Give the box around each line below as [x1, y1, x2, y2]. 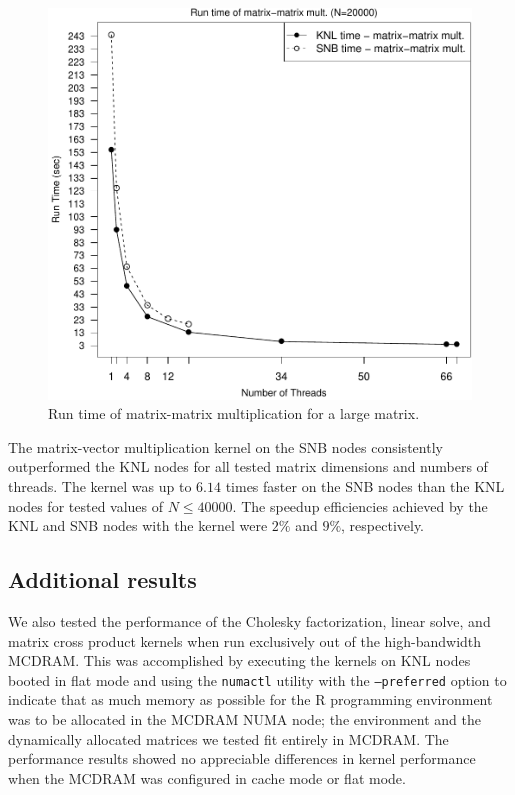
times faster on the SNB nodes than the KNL [225, 475, 505, 496]
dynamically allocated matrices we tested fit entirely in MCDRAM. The [8, 728, 449, 749]
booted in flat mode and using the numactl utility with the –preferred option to [8, 669, 507, 690]
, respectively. [341, 515, 425, 536]
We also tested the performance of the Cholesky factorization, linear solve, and [8, 610, 491, 631]
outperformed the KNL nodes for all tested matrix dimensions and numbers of [8, 456, 488, 477]
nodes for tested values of [8, 495, 164, 516]
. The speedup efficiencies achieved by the [232, 495, 488, 516]
